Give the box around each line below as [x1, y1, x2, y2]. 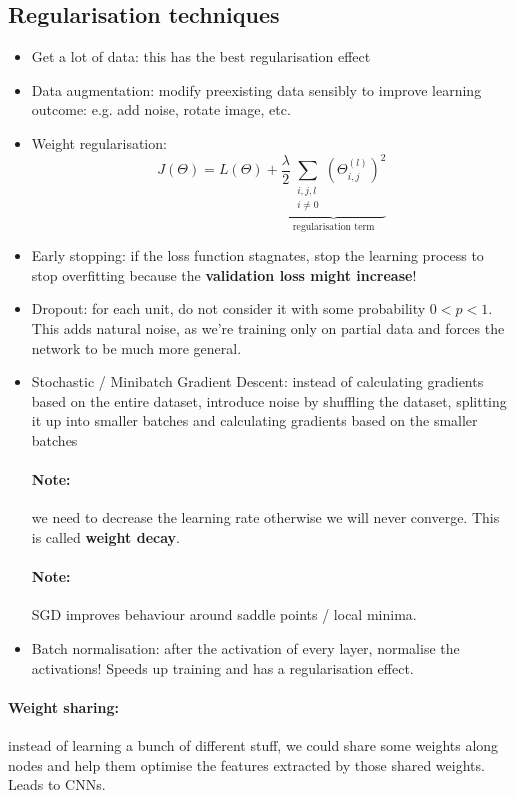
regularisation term [292, 221, 375, 232]
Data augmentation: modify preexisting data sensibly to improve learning [31, 79, 482, 100]
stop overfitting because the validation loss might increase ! [31, 264, 417, 285]
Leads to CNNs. [8, 774, 106, 795]
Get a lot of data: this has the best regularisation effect [31, 46, 371, 67]
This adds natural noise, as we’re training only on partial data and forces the [31, 318, 505, 339]
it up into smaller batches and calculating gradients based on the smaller [31, 410, 478, 431]
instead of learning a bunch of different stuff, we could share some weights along [8, 734, 499, 755]
